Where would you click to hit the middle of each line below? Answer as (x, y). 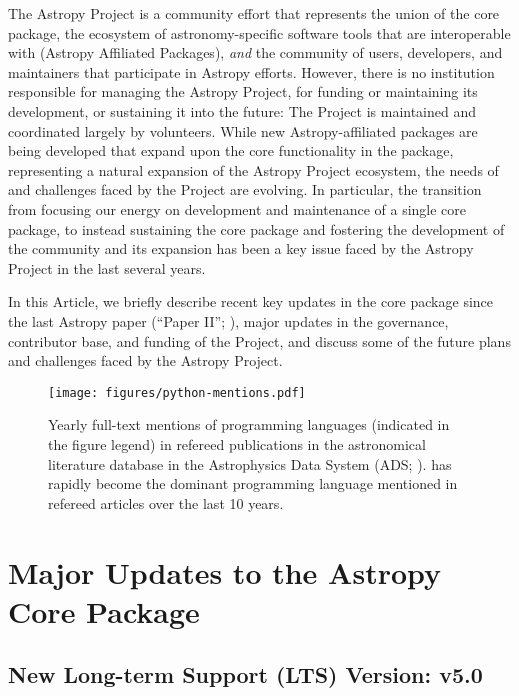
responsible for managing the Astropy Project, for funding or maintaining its (243, 91)
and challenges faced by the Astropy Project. (145, 360)
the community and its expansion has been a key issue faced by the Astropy (241, 248)
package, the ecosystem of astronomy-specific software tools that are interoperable (259, 32)
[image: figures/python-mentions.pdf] (177, 392)
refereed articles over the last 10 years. (166, 502)
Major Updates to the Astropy (225, 571)
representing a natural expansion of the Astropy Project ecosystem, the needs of (253, 169)
